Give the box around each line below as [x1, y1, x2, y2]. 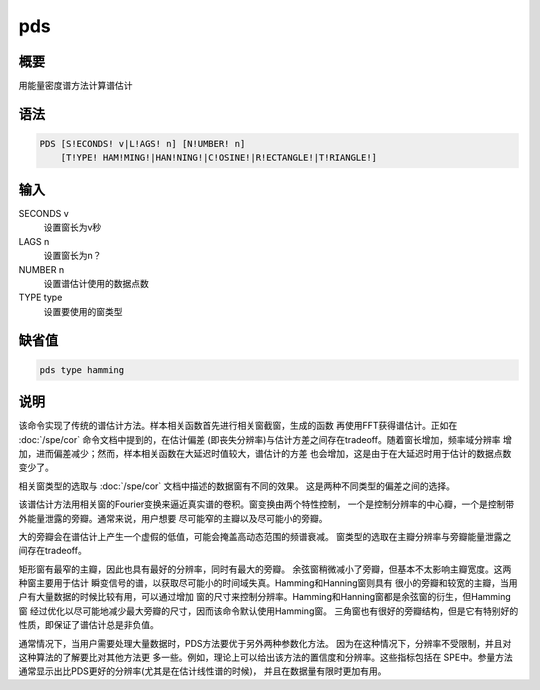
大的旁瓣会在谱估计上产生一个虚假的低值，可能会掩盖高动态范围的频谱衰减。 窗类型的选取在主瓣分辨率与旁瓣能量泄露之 [18, 530, 512, 542]
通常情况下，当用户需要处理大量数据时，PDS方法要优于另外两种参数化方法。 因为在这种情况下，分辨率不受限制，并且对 [18, 637, 512, 649]
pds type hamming [39, 364, 125, 375]
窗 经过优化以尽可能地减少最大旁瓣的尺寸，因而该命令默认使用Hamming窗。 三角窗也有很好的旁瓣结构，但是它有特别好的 [18, 605, 519, 617]
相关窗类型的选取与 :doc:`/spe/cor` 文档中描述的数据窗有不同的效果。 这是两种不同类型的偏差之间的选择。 [18, 480, 455, 492]
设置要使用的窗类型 [43, 305, 123, 317]
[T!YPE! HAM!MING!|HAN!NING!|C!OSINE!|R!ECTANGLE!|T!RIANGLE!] [60, 152, 378, 164]
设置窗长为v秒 [43, 221, 102, 234]
